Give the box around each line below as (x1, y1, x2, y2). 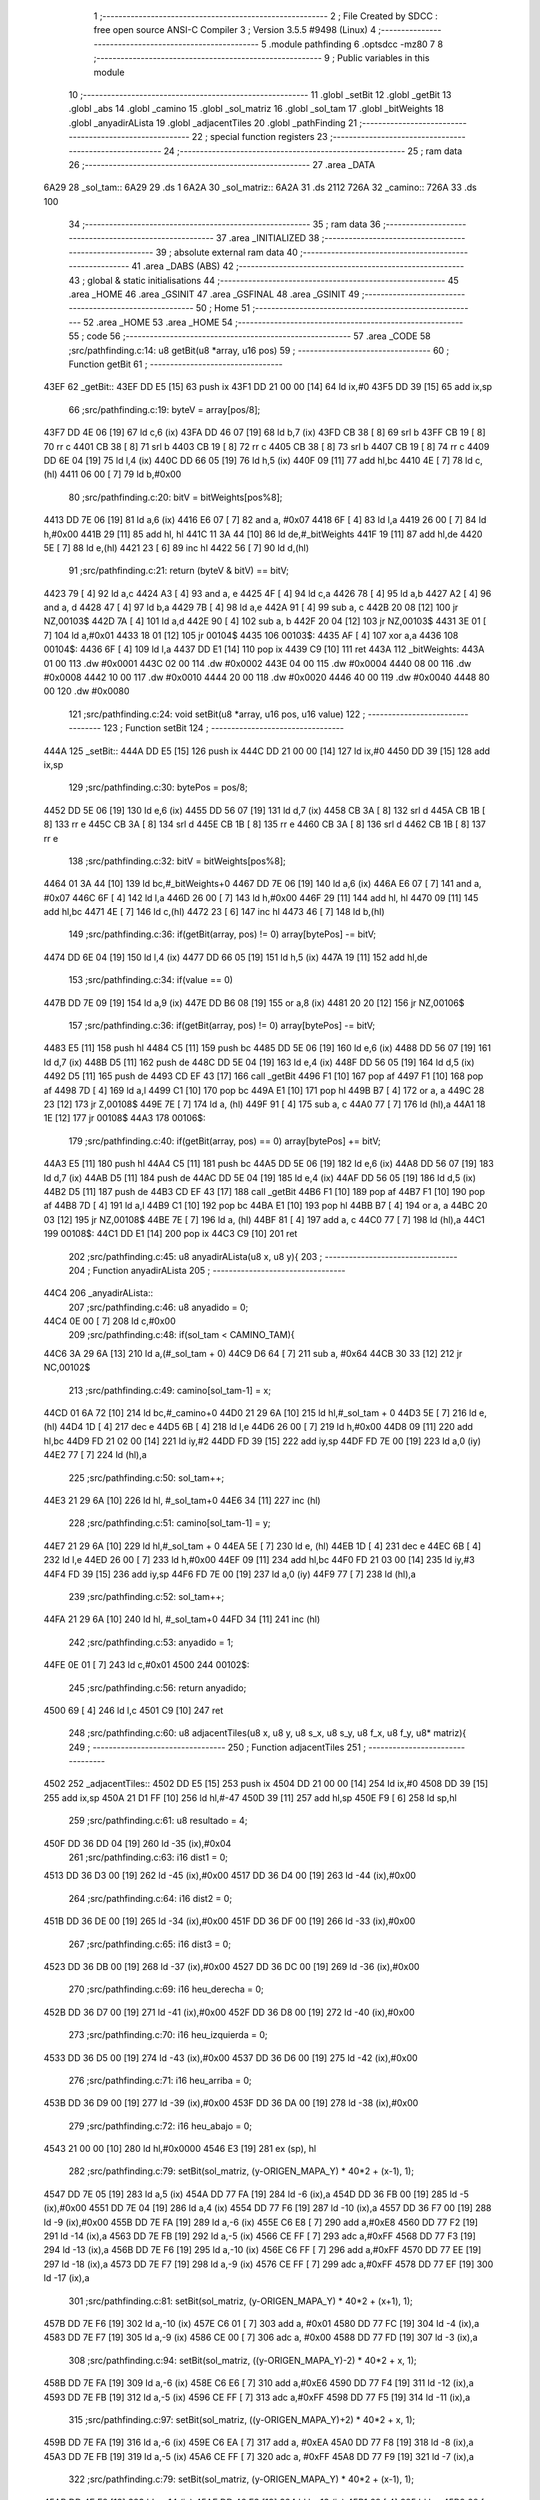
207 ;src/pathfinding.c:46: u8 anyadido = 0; (68, 1301, 249, 1313)
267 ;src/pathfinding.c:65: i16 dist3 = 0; (68, 1938, 232, 1950)
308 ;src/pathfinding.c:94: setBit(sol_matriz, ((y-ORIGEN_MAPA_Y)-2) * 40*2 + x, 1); (68, 2354, 417, 2366)
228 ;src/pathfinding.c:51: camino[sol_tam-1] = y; (68, 1517, 271, 1529)
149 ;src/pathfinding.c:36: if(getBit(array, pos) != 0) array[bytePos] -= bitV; (68, 928, 377, 940)
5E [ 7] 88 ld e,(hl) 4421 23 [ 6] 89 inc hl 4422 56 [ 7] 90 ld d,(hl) (43, 541, 310, 554)
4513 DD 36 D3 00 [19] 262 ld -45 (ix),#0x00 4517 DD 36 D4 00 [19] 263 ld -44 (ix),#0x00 (43, 1870, 417, 1882)
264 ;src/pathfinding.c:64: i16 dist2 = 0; (68, 1892, 233, 1904)
